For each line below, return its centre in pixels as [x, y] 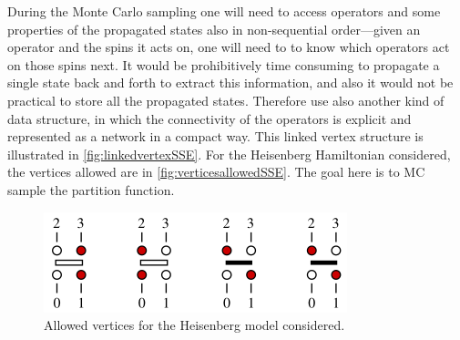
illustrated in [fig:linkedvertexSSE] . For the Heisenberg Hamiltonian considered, [229, 154]
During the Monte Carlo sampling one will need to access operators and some [224, 11]
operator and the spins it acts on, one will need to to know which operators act [229, 47]
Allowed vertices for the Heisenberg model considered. [194, 325]
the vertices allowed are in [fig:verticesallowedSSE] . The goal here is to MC [216, 172]
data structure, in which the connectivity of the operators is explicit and [210, 118]
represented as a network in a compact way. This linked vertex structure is [215, 136]
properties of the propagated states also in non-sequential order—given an [214, 29]
